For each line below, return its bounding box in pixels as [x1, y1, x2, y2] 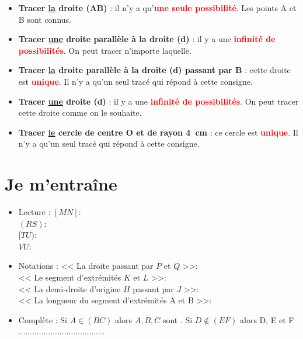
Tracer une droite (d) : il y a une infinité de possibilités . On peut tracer [18, 95, 299, 107]
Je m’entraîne [5, 172, 117, 196]
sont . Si [162, 313, 193, 326]
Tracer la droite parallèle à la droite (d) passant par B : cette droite [18, 64, 291, 76]
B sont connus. [18, 13, 71, 25]
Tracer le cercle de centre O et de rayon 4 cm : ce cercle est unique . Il [18, 126, 298, 138]
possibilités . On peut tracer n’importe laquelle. [18, 44, 191, 56]
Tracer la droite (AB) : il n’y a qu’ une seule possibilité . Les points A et [18, 2, 297, 13]
